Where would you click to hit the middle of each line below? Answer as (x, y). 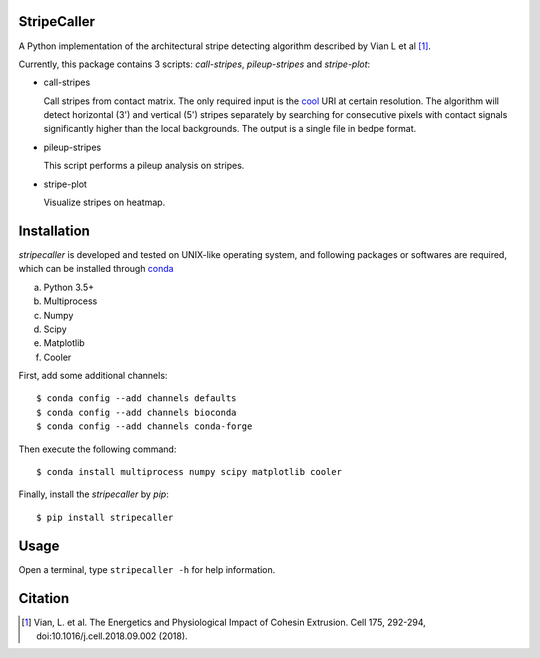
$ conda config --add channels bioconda (136, 412)
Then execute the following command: (97, 449)
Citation (44, 598)
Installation (54, 230)
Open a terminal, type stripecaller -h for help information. (147, 569)
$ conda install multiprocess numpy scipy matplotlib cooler (189, 472)
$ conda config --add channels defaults (136, 398)
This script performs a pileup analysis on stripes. (144, 166)
